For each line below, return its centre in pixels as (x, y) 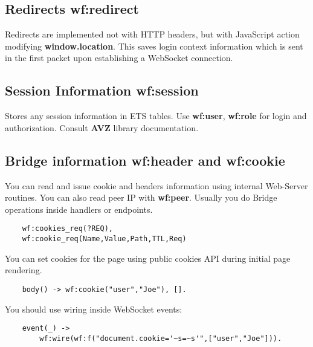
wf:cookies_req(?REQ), (67, 229)
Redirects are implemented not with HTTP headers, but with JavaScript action (152, 34)
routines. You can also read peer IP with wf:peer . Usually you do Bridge (141, 197)
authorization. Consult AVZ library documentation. (102, 127)
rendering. (24, 270)
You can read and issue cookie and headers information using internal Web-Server (156, 185)
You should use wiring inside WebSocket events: (94, 309)
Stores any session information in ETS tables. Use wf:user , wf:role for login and (156, 116)
